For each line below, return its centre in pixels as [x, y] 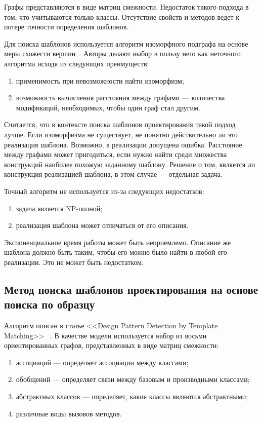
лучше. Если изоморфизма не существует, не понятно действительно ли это [121, 134]
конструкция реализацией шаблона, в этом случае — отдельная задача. [113, 174]
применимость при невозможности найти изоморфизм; [100, 80]
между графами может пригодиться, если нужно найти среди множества [116, 154]
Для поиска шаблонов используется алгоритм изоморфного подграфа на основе [126, 43]
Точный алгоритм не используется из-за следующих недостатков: [104, 191]
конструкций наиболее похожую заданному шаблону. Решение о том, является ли [130, 164]
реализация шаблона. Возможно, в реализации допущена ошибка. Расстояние [123, 144]
